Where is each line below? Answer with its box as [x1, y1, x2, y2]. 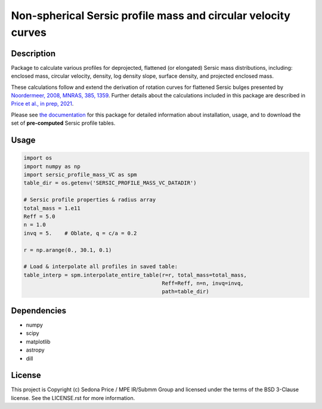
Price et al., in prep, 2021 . [11, 100, 74, 107]
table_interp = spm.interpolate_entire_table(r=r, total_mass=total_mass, [23, 272, 247, 278]
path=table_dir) [162, 288, 209, 295]
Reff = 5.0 [23, 213, 55, 220]
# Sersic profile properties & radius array [23, 196, 156, 203]
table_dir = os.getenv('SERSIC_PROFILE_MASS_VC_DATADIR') [23, 180, 197, 186]
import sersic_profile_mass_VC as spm [23, 171, 137, 178]
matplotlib [26, 338, 51, 345]
